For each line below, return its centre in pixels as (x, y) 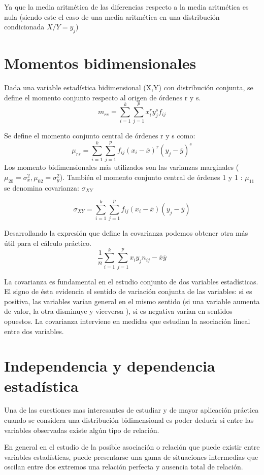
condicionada (24, 27)
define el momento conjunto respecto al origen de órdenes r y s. (103, 97)
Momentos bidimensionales (100, 63)
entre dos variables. (34, 331)
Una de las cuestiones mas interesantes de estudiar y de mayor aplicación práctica (131, 410)
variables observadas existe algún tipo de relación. (82, 430)
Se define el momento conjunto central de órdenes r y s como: (100, 136)
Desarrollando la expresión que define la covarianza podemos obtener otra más (126, 233)
